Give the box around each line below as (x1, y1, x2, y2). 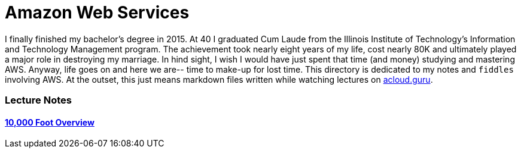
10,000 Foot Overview (5, 117, 95, 127)
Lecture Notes (5, 94, 72, 107)
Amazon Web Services (5, 2, 190, 23)
